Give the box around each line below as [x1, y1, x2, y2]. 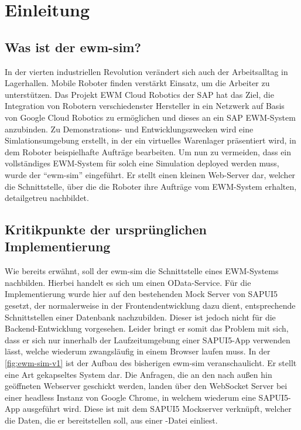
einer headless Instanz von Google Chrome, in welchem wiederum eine [5, 391, 256, 403]
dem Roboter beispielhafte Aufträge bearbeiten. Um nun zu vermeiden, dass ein [5, 145, 292, 158]
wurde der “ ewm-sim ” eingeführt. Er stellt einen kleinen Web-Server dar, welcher [5, 168, 296, 180]
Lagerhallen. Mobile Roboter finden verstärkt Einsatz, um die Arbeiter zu [5, 77, 270, 89]
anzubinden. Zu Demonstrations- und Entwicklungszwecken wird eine [5, 122, 254, 135]
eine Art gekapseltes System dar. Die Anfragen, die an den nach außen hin [5, 368, 272, 380]
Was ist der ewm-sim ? [5, 37, 141, 56]
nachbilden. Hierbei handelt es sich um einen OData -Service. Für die [5, 276, 251, 288]
